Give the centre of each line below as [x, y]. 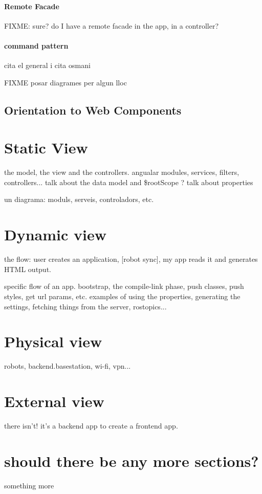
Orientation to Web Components [93, 110]
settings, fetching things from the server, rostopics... [85, 306]
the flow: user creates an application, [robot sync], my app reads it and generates [131, 259]
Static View [46, 148]
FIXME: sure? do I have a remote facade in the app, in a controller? [112, 25]
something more [29, 485]
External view [54, 401]
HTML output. [28, 269]
